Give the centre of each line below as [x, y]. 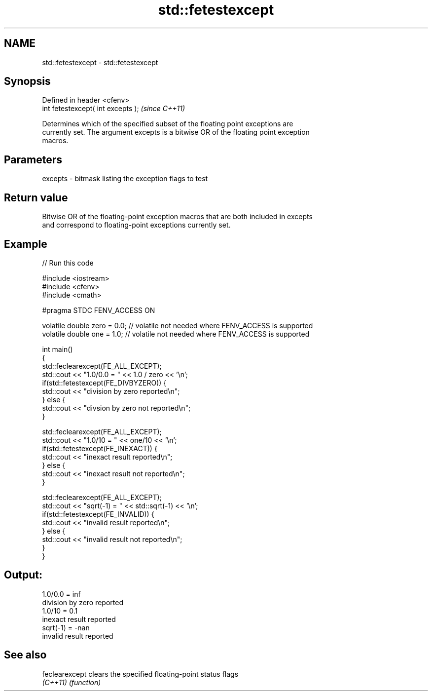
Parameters [33, 159]
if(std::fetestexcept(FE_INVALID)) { [98, 514]
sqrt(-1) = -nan [66, 627]
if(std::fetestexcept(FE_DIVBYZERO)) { [104, 383]
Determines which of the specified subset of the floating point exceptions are [168, 124]
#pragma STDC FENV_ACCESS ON [99, 310]
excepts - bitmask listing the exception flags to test [125, 179]
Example [26, 244]
